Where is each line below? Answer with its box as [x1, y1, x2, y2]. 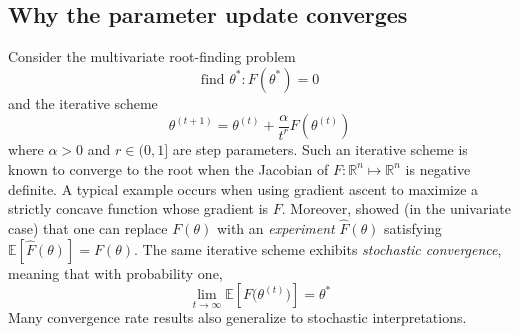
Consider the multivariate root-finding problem [8, 46, 296, 67]
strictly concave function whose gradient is [8, 198, 269, 219]
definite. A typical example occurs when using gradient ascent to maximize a [8, 178, 479, 199]
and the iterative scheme [8, 92, 158, 113]
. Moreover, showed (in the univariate [281, 198, 512, 219]
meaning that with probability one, [8, 262, 223, 283]
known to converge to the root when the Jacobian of [8, 158, 329, 179]
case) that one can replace [8, 217, 168, 238]
